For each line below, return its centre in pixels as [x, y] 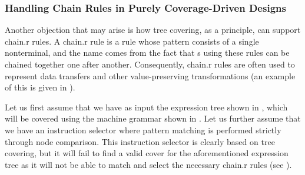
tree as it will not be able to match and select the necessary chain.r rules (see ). [148, 164]
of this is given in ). [40, 87]
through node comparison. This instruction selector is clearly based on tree [140, 141]
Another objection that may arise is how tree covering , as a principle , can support [153, 30]
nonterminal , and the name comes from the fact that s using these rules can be [147, 53]
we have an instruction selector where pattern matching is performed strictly [143, 129]
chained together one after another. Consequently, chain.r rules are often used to [150, 64]
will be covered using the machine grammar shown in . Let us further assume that [153, 118]
